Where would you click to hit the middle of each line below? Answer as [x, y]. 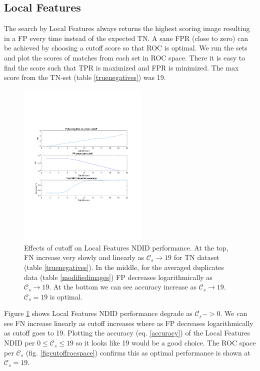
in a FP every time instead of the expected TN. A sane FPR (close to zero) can [126, 38]
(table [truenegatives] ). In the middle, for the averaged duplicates [124, 267]
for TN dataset [196, 257]
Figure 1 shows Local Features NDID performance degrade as [98, 313]
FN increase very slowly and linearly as [84, 257]
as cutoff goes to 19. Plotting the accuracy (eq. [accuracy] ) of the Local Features [127, 333]
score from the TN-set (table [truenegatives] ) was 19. [85, 77]
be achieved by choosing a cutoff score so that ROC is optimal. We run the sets [126, 48]
